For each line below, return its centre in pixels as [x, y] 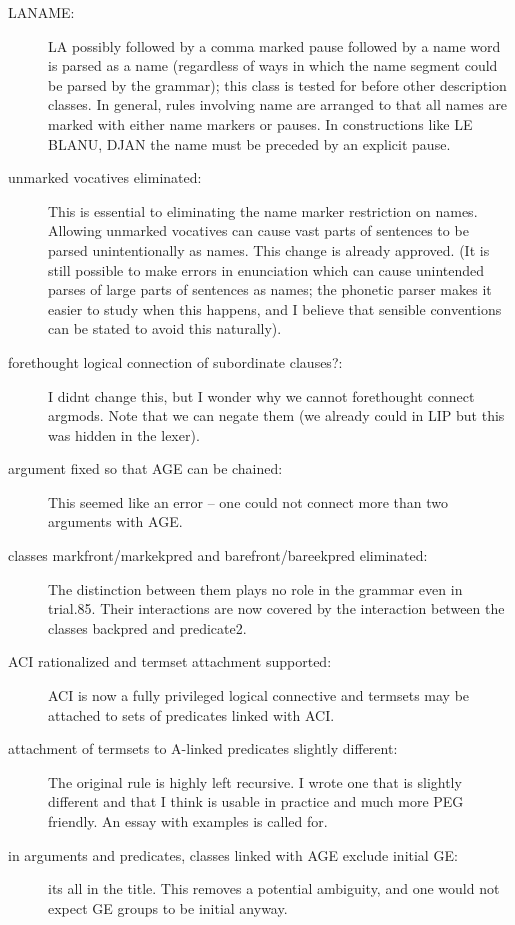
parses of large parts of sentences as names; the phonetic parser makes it [270, 289]
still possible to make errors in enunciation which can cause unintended [266, 269]
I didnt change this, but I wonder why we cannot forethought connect [261, 395]
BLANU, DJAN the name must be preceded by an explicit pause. [249, 143]
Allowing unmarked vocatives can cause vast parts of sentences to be [258, 230]
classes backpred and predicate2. [147, 627]
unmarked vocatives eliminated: [105, 177]
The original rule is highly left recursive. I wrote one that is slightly [255, 781]
